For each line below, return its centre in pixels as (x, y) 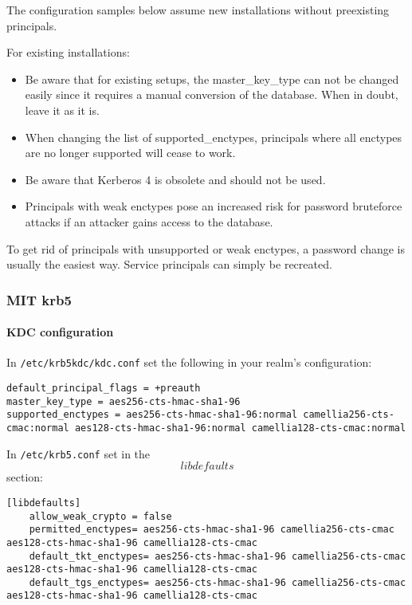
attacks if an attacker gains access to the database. (149, 221)
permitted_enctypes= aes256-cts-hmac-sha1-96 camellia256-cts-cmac (212, 530)
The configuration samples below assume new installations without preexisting (198, 10)
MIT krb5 (39, 299)
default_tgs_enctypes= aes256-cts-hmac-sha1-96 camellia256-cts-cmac (218, 582)
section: (25, 477)
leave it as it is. (62, 110)
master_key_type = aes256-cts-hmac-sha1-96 (124, 401)
